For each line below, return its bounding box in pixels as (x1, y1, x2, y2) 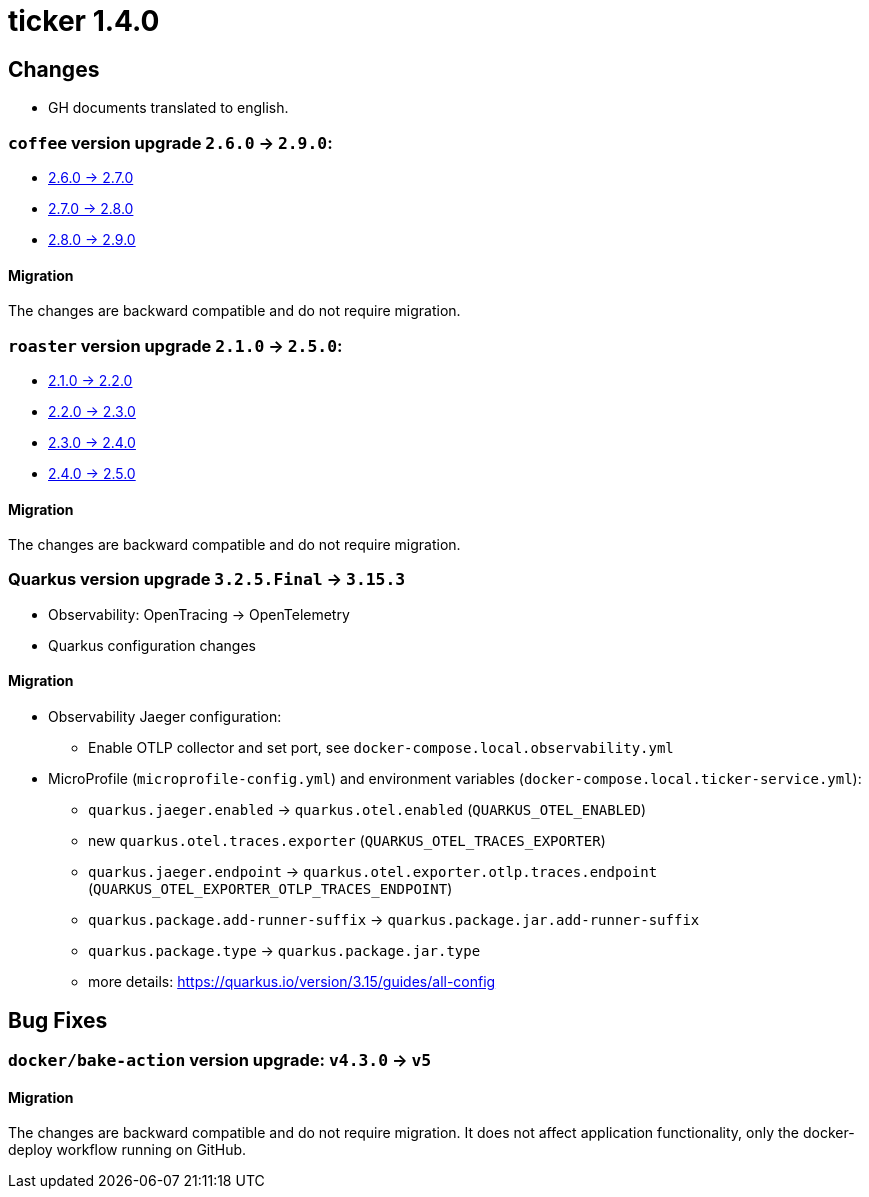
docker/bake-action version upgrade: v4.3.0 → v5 (8, 1049, 432, 1070)
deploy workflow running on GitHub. (8, 1141, 247, 1159)
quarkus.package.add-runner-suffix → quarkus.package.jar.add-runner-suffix (88, 911, 700, 929)
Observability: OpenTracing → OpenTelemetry (48, 605, 350, 623)
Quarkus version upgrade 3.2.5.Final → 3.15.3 (8, 569, 406, 590)
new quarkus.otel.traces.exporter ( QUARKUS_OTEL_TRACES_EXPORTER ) (88, 832, 606, 850)
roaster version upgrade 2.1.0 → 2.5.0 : (8, 335, 343, 356)
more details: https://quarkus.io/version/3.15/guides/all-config (88, 973, 496, 991)
